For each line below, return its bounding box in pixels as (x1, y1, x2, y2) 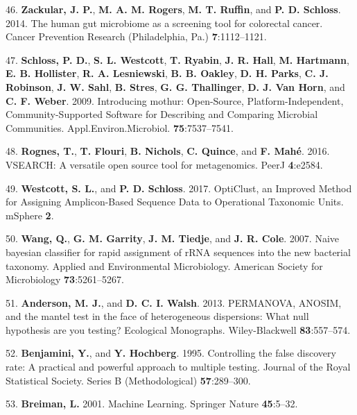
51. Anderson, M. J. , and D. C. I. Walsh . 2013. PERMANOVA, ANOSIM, (6, 295, 342, 310)
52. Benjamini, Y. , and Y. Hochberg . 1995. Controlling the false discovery (6, 346, 336, 360)
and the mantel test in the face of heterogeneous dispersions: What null (6, 309, 309, 323)
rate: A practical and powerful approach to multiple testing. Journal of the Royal (6, 359, 351, 374)
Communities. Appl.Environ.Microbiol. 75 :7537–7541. (6, 120, 234, 135)
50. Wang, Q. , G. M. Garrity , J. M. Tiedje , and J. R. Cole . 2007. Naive (6, 231, 339, 246)
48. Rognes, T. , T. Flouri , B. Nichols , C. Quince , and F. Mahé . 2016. (6, 144, 330, 158)
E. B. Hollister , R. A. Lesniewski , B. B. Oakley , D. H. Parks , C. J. (6, 66, 329, 81)
